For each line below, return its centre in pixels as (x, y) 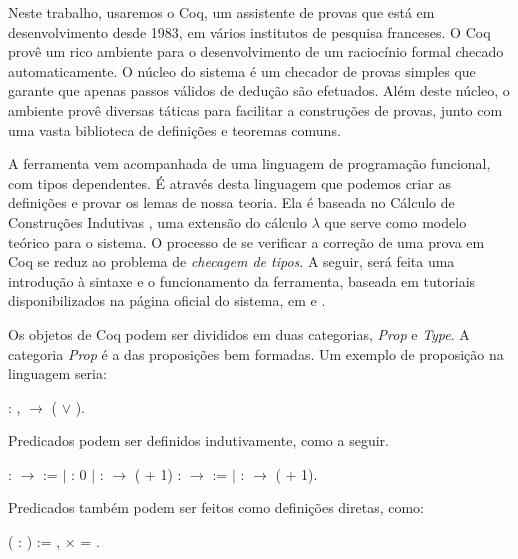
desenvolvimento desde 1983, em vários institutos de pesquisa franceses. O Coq (249, 31)
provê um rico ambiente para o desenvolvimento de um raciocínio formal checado (256, 51)
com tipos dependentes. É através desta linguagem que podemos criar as (229, 182)
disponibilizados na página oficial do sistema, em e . (167, 300)
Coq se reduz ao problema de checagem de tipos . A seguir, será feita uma (231, 261)
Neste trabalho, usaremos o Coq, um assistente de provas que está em (221, 12)
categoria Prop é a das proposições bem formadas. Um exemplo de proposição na (256, 353)
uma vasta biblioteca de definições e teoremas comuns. (174, 129)
